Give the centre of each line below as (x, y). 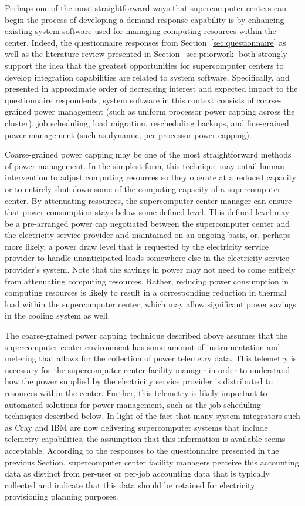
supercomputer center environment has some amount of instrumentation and (143, 346)
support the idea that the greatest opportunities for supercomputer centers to (144, 65)
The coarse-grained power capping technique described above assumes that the (146, 335)
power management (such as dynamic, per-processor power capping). (128, 134)
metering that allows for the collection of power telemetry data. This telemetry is (151, 358)
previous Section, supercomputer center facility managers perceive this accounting (152, 462)
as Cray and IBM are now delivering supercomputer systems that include (136, 427)
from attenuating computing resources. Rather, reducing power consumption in (147, 281)
